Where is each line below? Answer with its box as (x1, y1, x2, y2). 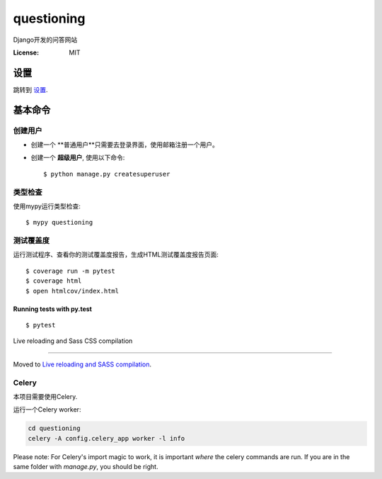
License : (13, 48, 39, 57)
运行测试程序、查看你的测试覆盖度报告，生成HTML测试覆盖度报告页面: (13, 250, 219, 259)
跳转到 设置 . (13, 85, 48, 94)
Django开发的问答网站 (13, 35, 78, 44)
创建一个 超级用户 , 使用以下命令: (30, 153, 125, 162)
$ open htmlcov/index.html (25, 287, 120, 295)
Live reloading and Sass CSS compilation (13, 337, 133, 345)
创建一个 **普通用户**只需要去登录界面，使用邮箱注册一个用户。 (30, 140, 219, 149)
